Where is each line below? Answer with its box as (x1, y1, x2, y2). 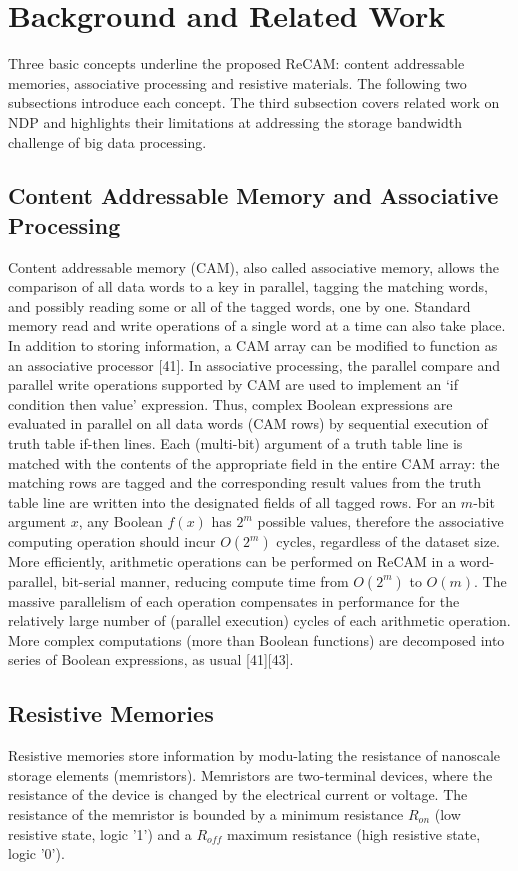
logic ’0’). (8, 843, 65, 864)
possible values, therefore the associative (257, 511, 504, 532)
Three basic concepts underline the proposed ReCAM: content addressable (8, 53, 465, 74)
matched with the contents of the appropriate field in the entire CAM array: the (8, 452, 500, 473)
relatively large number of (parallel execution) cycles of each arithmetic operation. (8, 610, 511, 631)
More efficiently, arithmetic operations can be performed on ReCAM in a (8, 551, 455, 571)
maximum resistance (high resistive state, (226, 823, 481, 844)
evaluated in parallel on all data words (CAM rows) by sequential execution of (8, 413, 488, 434)
